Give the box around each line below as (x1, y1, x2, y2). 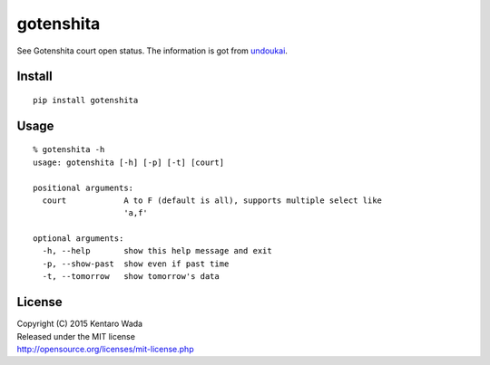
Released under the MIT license (16, 331, 136, 341)
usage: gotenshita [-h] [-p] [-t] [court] (33, 157, 225, 168)
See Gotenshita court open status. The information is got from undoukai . (16, 45, 288, 56)
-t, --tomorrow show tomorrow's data (42, 272, 220, 282)
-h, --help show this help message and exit (42, 245, 272, 256)
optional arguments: (33, 234, 124, 244)
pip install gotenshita (33, 95, 139, 105)
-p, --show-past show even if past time (42, 258, 230, 269)
